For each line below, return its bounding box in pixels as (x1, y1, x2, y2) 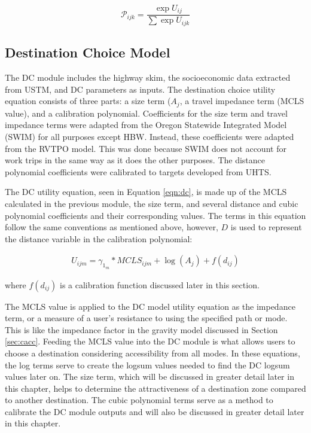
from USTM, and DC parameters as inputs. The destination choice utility (5, 83, 276, 95)
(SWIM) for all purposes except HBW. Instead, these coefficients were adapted (5, 130, 294, 142)
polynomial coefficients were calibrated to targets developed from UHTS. (5, 165, 272, 178)
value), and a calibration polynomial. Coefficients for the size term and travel (5, 106, 288, 119)
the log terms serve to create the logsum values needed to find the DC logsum (5, 358, 290, 371)
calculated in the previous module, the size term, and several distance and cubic (5, 197, 298, 209)
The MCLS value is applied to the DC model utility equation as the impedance (5, 300, 295, 312)
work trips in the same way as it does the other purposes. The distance (5, 154, 266, 166)
